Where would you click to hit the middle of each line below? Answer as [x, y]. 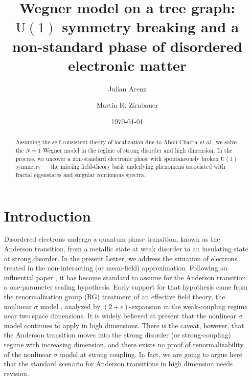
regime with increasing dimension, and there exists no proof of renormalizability [124, 345]
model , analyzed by [70, 306]
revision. [17, 373]
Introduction [47, 215]
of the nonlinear [28, 354]
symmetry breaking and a [150, 27]
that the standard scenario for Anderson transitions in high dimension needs [118, 364]
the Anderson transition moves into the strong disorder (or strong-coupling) [117, 335]
